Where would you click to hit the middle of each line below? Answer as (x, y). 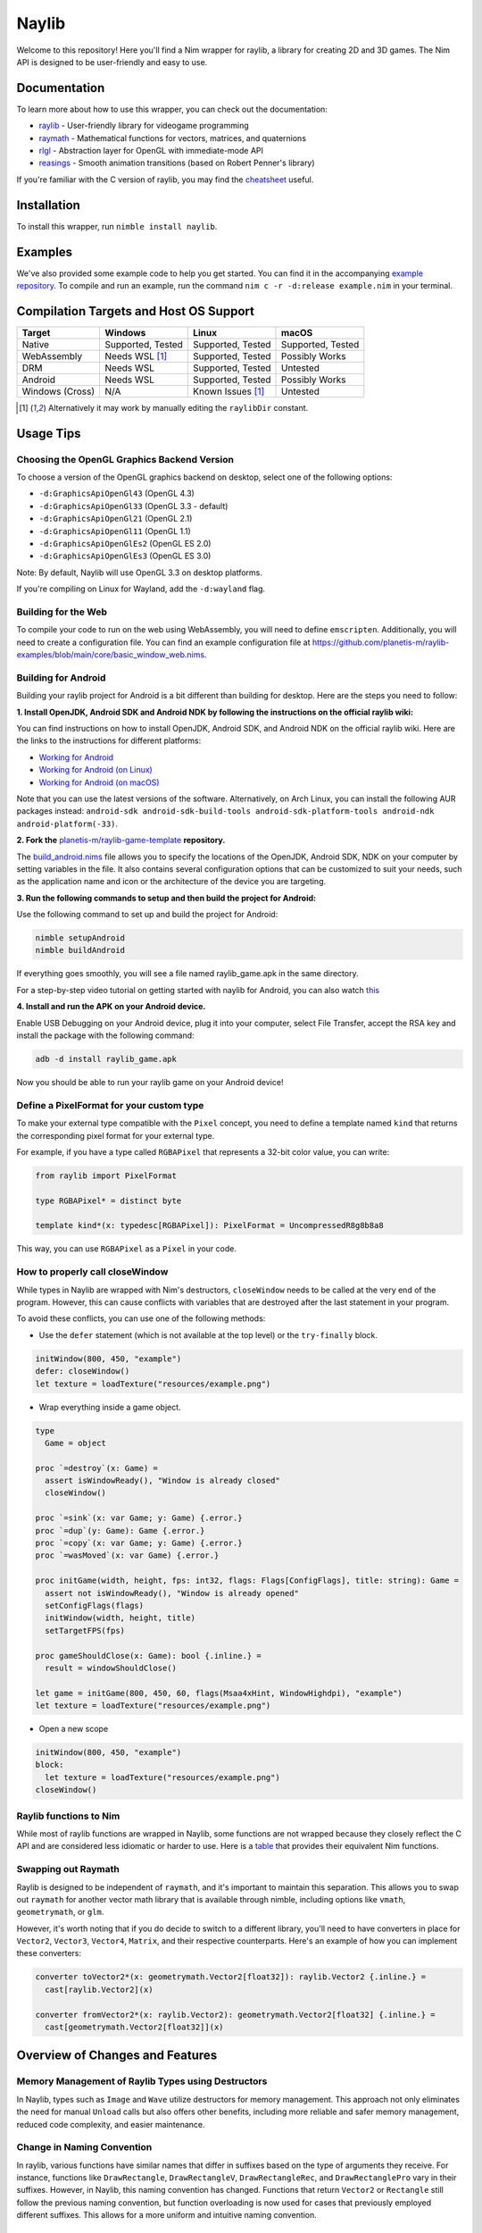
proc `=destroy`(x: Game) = (96, 1468)
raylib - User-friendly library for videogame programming (144, 126)
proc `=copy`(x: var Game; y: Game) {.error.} (139, 1543)
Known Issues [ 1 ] (229, 391)
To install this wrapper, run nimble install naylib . (117, 226)
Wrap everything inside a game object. (110, 1407)
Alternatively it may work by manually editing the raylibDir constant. (178, 407)
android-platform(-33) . (67, 824)
